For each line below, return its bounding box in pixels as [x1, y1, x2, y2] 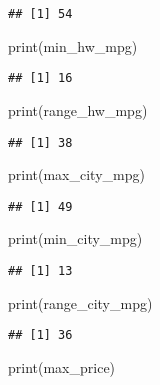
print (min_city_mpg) [8, 228, 143, 249]
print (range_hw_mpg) [8, 99, 148, 120]
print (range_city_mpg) [8, 292, 153, 313]
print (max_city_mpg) [8, 164, 145, 185]
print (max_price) [8, 356, 116, 377]
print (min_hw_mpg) [8, 35, 138, 56]
